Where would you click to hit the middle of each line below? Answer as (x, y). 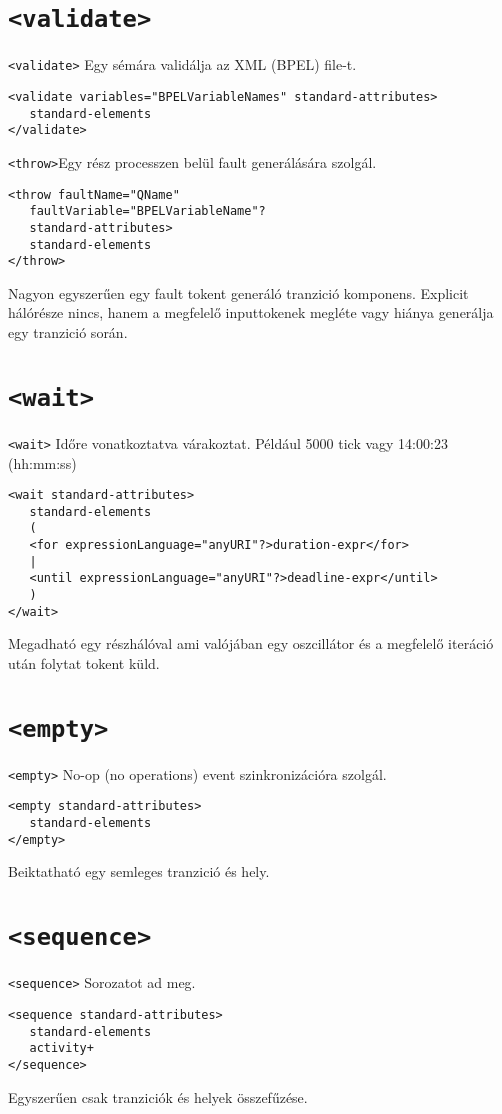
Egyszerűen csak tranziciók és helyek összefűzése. (158, 1096)
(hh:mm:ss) (42, 462)
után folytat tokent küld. (84, 662)
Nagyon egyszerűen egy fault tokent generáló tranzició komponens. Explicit (238, 292)
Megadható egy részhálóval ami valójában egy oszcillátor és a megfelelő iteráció (251, 643)
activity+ (61, 1048)
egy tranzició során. (68, 332)
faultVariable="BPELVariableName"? (147, 211)
